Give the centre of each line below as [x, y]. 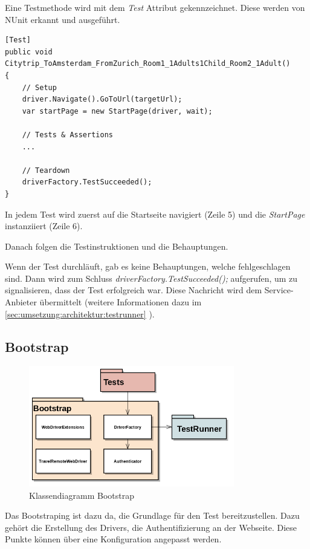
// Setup [39, 87]
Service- [279, 290]
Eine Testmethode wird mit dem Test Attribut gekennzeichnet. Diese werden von [155, 7]
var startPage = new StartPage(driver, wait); [117, 111]
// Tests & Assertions [67, 135]
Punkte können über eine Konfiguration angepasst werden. [113, 539]
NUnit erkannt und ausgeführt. [63, 19]
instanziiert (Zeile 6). [44, 226]
